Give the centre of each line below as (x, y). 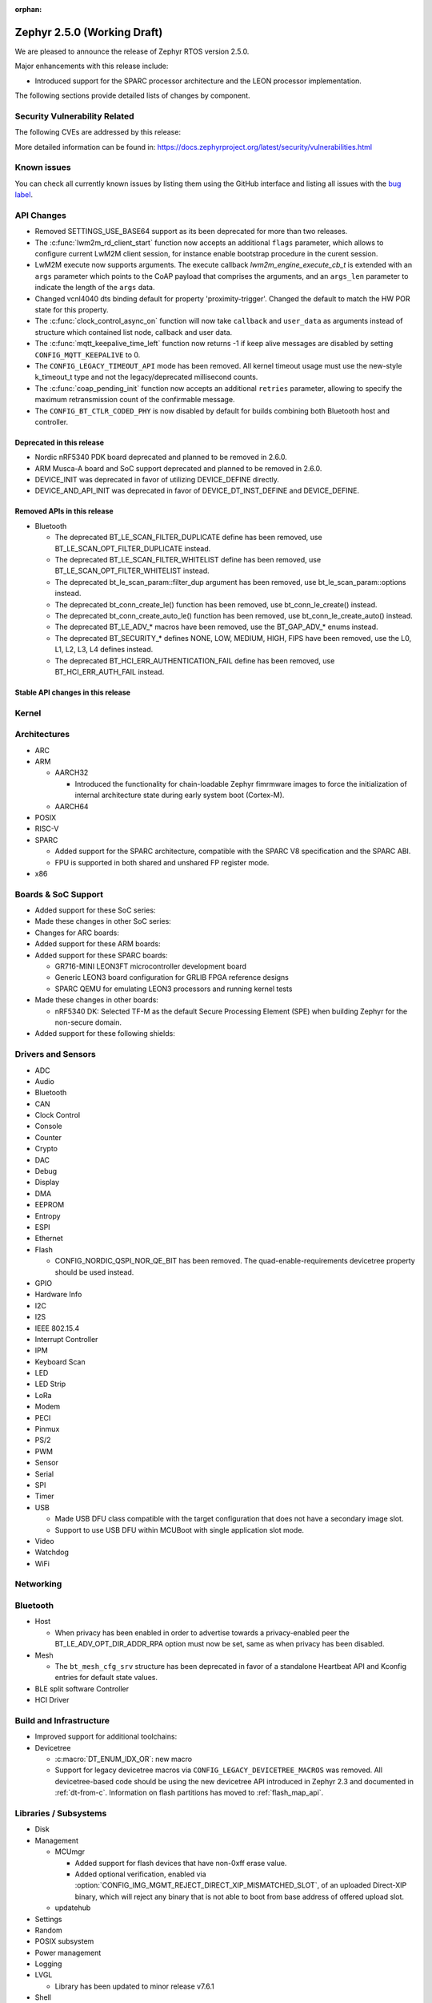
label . (24, 195)
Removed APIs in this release (64, 511)
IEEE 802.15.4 (57, 1328)
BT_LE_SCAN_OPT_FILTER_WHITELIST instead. (132, 571)
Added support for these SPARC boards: (101, 955)
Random (49, 1930)
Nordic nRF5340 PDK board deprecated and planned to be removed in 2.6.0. (161, 457)
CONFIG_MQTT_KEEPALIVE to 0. (88, 355)
